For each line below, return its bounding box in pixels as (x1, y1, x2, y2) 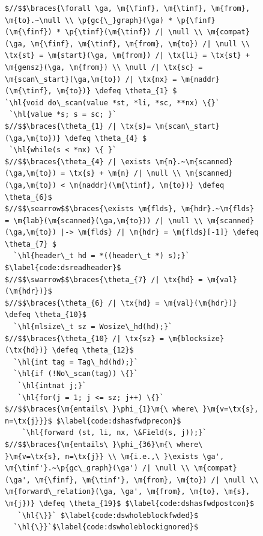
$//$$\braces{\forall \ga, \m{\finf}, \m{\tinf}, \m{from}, (5, 4, 250, 13)
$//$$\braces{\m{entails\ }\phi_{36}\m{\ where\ (5, 440, 203, 449)
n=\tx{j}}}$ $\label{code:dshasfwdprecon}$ (5, 416, 181, 425)
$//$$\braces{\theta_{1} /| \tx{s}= (5, 122, 151, 131)
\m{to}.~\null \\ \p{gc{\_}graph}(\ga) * (5, 16, 173, 25)
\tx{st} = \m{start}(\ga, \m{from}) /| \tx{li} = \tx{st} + (5, 51, 250, 60)
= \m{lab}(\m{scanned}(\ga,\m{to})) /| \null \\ (5, 216, 203, 225)
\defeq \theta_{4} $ (65, 134, 147, 143)
